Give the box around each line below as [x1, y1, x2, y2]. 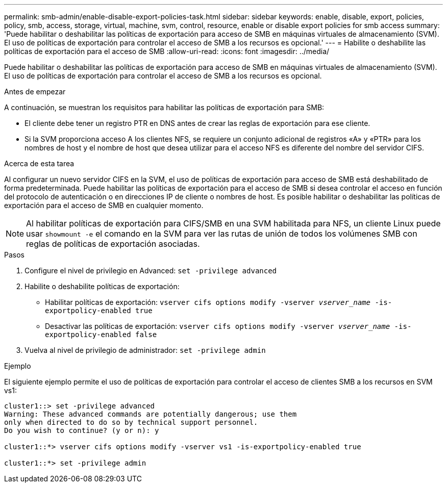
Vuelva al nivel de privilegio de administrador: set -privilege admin [24, 346, 266, 354]
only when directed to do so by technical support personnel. [4, 418, 258, 426]
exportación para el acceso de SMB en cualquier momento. [4, 201, 204, 210]
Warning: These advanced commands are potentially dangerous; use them [4, 410, 297, 418]
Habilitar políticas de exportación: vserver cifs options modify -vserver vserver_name [45, 298, 370, 306]
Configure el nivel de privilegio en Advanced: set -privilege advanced [24, 266, 277, 275]
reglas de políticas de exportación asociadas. [26, 239, 200, 249]
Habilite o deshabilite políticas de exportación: [24, 282, 180, 291]
